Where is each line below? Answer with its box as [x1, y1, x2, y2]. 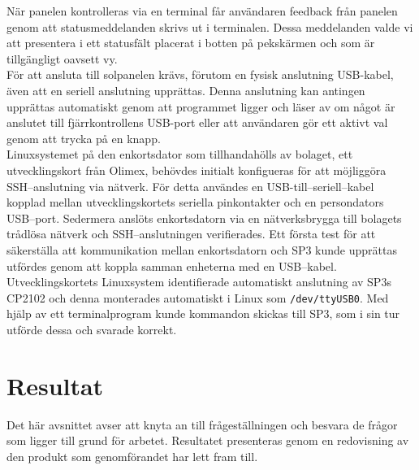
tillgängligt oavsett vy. [6, 50, 118, 67]
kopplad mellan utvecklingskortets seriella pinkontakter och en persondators [6, 194, 384, 211]
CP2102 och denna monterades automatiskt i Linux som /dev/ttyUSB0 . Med [6, 289, 389, 306]
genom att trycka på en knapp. [6, 129, 161, 146]
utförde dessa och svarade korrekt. [6, 320, 177, 337]
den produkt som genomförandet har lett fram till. [6, 447, 258, 464]
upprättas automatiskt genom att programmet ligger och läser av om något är [6, 98, 395, 115]
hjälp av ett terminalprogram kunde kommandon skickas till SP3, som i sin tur [6, 305, 400, 322]
